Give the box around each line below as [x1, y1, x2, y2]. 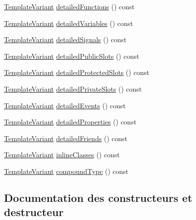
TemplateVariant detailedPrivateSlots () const [4, 83, 142, 94]
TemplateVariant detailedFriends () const [4, 133, 128, 143]
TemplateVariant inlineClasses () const [4, 149, 120, 160]
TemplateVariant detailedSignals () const [4, 34, 127, 45]
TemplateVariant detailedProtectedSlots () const [4, 67, 149, 77]
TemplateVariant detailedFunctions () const [4, 1, 135, 11]
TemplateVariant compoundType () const [4, 166, 129, 176]
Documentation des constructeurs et [4, 190, 193, 205]
